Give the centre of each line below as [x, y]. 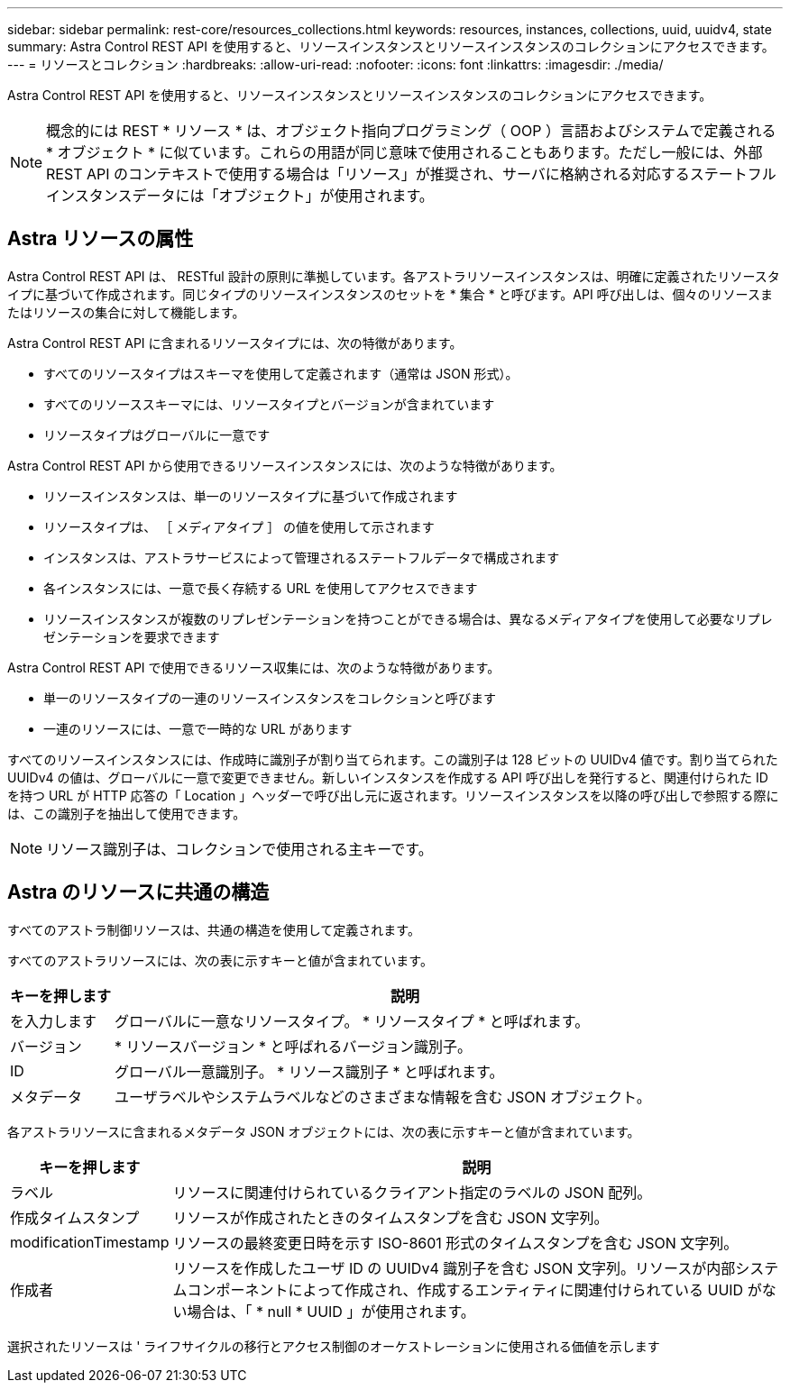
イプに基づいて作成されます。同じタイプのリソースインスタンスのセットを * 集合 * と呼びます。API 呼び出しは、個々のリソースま [390, 294]
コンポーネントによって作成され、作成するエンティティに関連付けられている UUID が [474, 1289]
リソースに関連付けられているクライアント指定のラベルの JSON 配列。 [412, 1192]
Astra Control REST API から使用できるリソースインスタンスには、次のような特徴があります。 [285, 465]
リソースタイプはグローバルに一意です [157, 434]
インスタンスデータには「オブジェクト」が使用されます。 [240, 196]
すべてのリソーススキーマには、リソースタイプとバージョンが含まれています [269, 404]
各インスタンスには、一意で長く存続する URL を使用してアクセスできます [261, 588]
